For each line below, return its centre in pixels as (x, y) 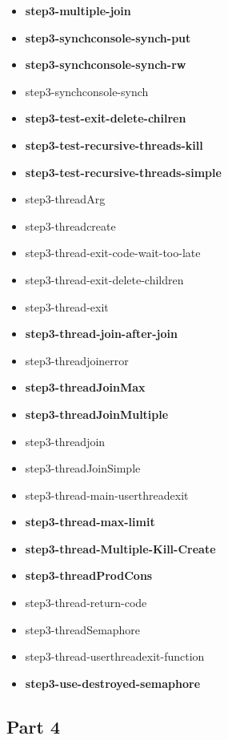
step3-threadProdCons (89, 575)
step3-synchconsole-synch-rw (106, 64)
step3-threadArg (65, 199)
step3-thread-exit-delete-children (104, 279)
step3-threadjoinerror (77, 360)
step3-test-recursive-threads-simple (123, 172)
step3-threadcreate (70, 225)
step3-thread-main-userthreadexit (107, 495)
